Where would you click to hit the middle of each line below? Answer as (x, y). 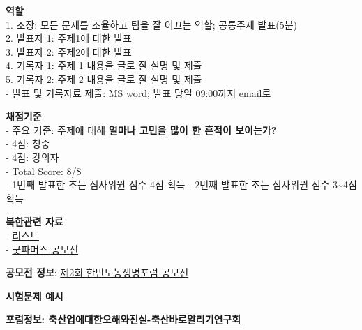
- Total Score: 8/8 (44, 171)
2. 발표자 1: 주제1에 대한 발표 (69, 38)
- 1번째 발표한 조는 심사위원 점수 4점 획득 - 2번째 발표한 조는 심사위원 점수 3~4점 (181, 185)
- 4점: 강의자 (32, 157)
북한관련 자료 (35, 222)
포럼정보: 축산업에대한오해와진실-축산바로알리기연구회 (123, 319)
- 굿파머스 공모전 (42, 249)
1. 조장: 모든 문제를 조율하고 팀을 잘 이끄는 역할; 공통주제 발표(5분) (152, 24)
